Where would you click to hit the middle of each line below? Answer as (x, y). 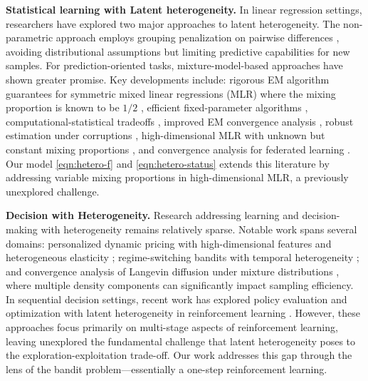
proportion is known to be (63, 107)
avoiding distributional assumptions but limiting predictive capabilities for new (178, 51)
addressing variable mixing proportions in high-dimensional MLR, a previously (177, 177)
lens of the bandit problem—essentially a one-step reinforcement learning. (167, 369)
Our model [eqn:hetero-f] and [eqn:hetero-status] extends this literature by (168, 163)
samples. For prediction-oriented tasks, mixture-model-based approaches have (174, 65)
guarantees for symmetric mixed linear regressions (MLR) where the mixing (171, 93)
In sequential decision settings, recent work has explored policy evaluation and (177, 299)
